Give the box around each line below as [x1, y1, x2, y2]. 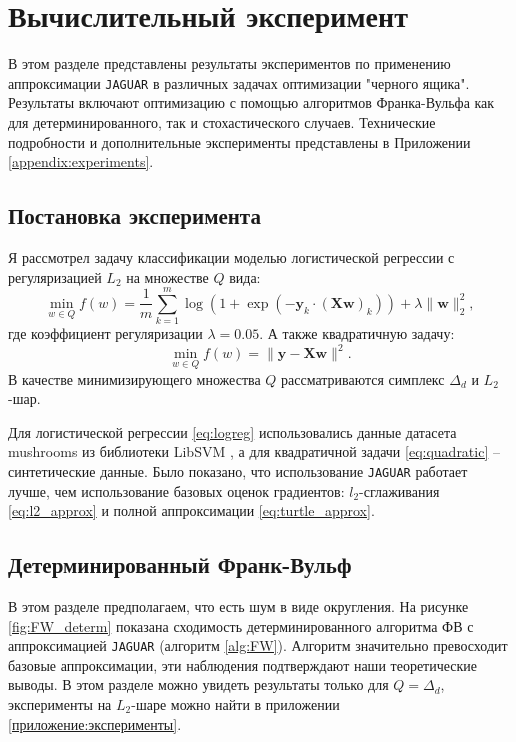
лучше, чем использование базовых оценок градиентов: [8, 480, 345, 501]
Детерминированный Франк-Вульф [8, 549, 352, 580]
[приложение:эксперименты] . [8, 713, 182, 734]
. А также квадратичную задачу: [259, 323, 455, 344]
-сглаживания [359, 480, 440, 501]
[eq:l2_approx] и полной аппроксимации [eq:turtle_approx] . [8, 500, 375, 521]
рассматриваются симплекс [281, 368, 445, 389]
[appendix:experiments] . [8, 151, 154, 172]
